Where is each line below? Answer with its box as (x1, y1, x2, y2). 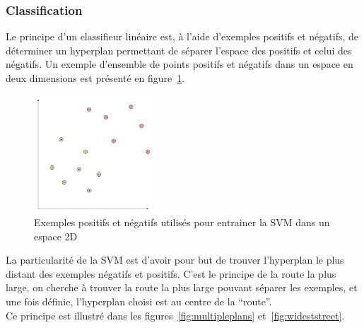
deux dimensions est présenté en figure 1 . (6, 71, 185, 85)
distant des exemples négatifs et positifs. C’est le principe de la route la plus (6, 266, 336, 281)
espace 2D (34, 228, 78, 243)
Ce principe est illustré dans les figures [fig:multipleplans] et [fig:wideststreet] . (6, 307, 345, 322)
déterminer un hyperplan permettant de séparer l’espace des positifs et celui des (6, 42, 352, 57)
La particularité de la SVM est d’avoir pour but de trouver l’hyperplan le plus (6, 252, 344, 267)
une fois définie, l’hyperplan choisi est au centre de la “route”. (6, 293, 272, 308)
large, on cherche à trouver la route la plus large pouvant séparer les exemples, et (6, 280, 358, 295)
